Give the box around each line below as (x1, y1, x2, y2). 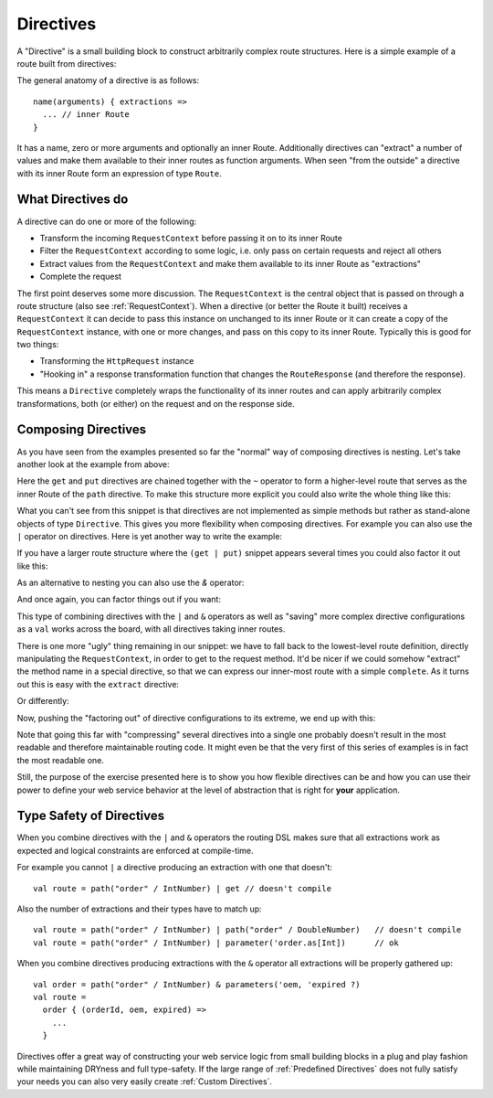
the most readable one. (16, 754, 105, 765)
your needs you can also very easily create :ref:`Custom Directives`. (16, 1076, 273, 1087)
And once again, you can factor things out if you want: (16, 594, 221, 605)
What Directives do (16, 192, 129, 208)
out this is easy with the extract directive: (16, 678, 180, 689)
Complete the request (39, 271, 122, 282)
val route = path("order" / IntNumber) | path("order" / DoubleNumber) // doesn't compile (33, 924, 462, 935)
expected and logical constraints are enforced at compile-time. (16, 845, 254, 856)
